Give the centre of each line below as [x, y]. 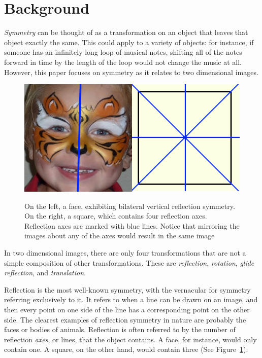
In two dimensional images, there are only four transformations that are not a [125, 253]
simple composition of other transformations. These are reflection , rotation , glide [129, 262]
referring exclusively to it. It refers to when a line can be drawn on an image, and [131, 299]
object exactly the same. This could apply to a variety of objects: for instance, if [129, 42]
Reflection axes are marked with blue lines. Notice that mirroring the [132, 225]
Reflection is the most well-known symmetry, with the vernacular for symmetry [127, 289]
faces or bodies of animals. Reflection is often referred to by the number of [120, 329]
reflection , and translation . [45, 273]
